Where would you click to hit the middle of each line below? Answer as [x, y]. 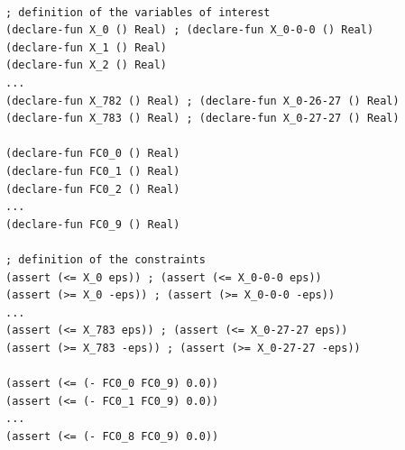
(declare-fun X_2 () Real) [86, 65]
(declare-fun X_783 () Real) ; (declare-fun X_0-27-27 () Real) [202, 119]
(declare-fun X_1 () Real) [86, 47]
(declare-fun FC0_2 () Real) [93, 189]
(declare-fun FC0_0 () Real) [93, 154]
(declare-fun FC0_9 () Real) [93, 224]
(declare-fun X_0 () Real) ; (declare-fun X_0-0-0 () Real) [190, 30]
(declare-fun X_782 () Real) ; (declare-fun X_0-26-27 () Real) [202, 101]
